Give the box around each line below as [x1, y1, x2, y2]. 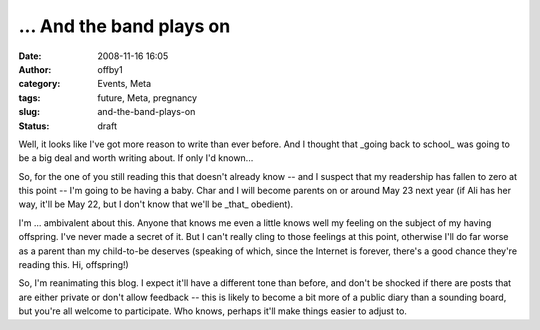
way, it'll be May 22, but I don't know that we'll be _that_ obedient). [18, 198, 294, 210]
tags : [18, 91, 41, 104]
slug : [18, 106, 40, 118]
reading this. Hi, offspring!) [18, 259, 129, 271]
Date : [18, 50, 42, 62]
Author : [18, 63, 52, 75]
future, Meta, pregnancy [97, 91, 198, 104]
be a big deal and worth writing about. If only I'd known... [18, 152, 254, 164]
